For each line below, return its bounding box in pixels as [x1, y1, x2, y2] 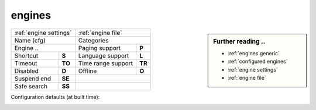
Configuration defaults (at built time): [11, 93, 100, 100]
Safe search [14, 82, 48, 90]
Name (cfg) [14, 36, 46, 44]
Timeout [14, 59, 37, 67]
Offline [78, 67, 97, 75]
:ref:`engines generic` [228, 49, 280, 56]
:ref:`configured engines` [228, 58, 288, 65]
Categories [78, 36, 109, 44]
